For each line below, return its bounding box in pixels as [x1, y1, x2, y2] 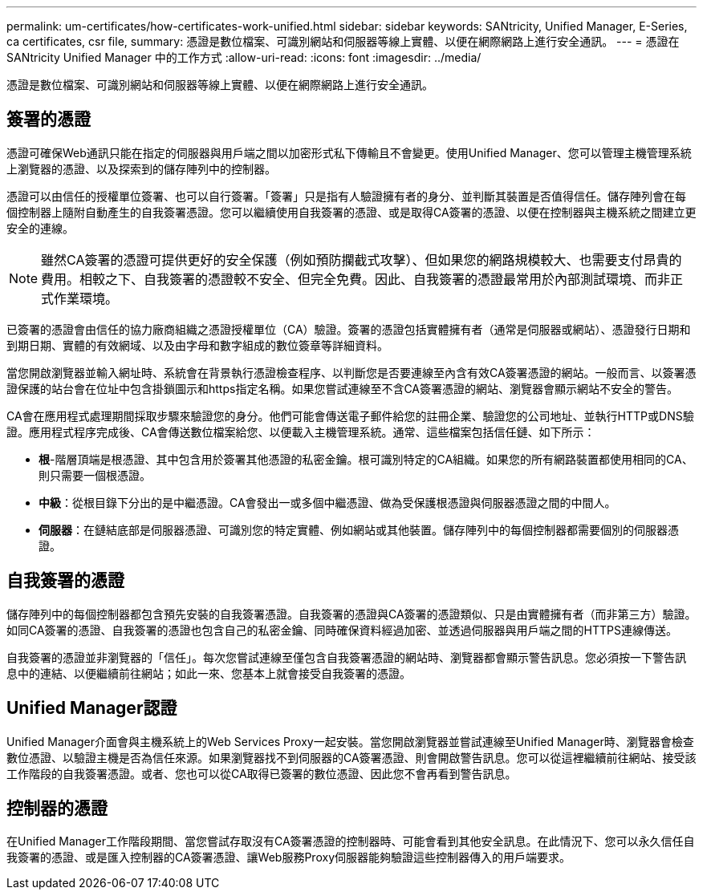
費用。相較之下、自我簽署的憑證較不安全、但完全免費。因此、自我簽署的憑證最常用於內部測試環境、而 [41, 270, 658, 287]
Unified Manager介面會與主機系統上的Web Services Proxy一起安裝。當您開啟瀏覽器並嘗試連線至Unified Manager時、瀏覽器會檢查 [6, 734, 694, 748]
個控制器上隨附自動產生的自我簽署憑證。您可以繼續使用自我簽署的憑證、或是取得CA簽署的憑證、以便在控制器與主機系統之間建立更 [6, 205, 697, 219]
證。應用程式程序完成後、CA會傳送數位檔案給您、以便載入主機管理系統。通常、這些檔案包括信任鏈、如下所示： [6, 424, 595, 439]
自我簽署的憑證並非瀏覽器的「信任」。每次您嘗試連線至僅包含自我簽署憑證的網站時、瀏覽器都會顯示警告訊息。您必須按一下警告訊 [6, 650, 686, 664]
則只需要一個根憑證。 [39, 468, 151, 482]
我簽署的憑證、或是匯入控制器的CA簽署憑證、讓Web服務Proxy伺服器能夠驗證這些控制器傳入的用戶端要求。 [6, 850, 571, 865]
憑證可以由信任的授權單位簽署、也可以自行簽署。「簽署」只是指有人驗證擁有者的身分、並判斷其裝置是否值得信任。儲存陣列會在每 [6, 189, 686, 203]
